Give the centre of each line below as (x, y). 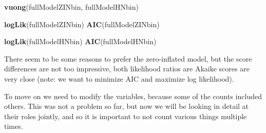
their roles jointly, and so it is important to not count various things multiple (126, 116)
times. (14, 126)
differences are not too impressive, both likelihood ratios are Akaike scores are (127, 69)
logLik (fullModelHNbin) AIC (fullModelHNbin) (80, 41)
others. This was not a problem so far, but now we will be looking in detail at (127, 106)
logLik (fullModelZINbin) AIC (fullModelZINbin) (82, 24)
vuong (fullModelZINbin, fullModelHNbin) (71, 7)
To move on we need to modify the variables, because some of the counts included (133, 96)
